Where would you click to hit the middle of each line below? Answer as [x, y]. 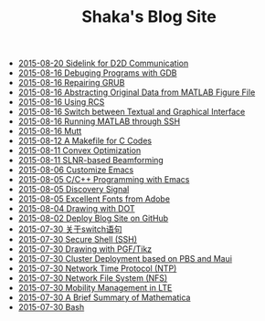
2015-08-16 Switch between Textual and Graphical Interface [132, 112]
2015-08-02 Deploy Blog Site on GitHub [93, 218]
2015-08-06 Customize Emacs [76, 170]
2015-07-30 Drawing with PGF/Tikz [85, 249]
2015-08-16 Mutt [50, 131]
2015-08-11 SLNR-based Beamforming [91, 160]
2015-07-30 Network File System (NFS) [93, 278]
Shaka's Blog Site [149, 17]
